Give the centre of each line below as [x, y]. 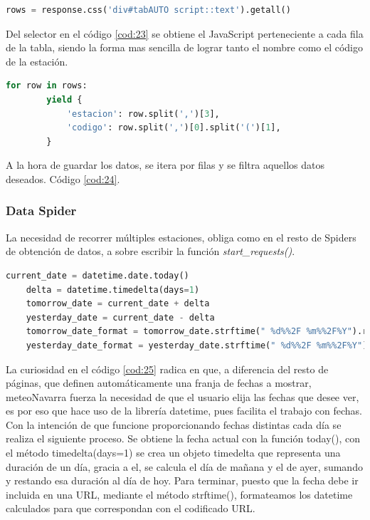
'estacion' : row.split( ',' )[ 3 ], [143, 114]
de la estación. [37, 61]
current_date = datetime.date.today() [97, 275]
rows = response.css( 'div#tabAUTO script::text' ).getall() [148, 10]
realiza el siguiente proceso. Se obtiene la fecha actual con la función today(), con [183, 438]
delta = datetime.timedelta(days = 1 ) [113, 290]
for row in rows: [47, 86]
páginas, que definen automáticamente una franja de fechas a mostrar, [159, 383]
